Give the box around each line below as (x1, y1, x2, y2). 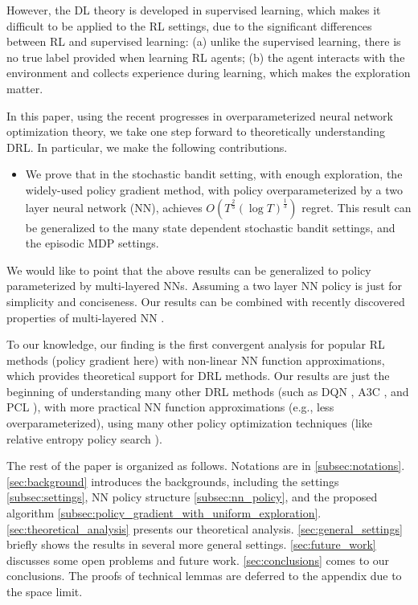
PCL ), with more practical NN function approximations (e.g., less (6, 399, 334, 415)
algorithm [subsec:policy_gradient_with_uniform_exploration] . (6, 505, 322, 521)
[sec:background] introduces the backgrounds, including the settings (6, 472, 339, 489)
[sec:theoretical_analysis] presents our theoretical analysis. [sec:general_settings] (6, 520, 403, 537)
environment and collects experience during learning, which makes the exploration (6, 64, 411, 81)
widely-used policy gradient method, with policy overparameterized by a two (25, 181, 404, 198)
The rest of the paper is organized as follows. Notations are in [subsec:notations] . (6, 457, 405, 474)
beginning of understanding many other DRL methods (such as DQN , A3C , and (6, 382, 409, 399)
